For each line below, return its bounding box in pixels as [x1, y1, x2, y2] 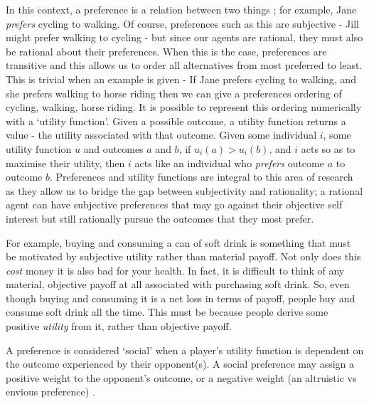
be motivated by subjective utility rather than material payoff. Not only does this [6, 249, 361, 264]
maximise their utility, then [6, 155, 125, 170]
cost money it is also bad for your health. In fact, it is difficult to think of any [6, 262, 345, 277]
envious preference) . [6, 384, 95, 399]
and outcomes [83, 141, 144, 156]
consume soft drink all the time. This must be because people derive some [6, 304, 328, 319]
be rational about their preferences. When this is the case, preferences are [6, 43, 327, 58]
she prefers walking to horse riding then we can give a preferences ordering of [6, 85, 342, 100]
